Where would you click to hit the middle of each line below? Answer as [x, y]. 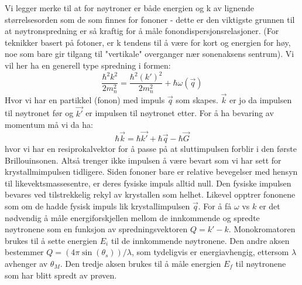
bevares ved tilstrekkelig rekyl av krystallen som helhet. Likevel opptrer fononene [150, 194]
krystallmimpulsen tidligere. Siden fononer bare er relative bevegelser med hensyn [151, 172]
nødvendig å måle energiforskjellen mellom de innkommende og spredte [132, 217]
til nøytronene [261, 263]
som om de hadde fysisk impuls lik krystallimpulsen [97, 206]
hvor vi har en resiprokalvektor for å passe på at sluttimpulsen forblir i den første [151, 149]
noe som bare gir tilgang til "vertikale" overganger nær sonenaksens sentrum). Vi [150, 54]
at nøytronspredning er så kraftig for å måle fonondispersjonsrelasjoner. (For [142, 31]
